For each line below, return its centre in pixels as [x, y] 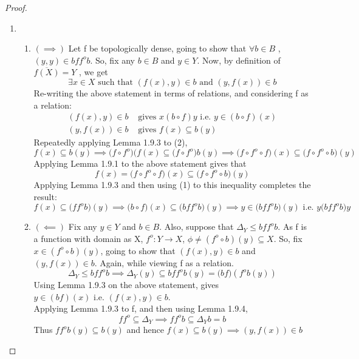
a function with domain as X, [88, 238]
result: [45, 196]
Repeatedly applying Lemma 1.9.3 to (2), [111, 142]
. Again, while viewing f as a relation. [164, 262]
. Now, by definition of [239, 60]
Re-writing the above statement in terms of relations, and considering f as [171, 92]
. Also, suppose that [197, 226]
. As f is [292, 226]
